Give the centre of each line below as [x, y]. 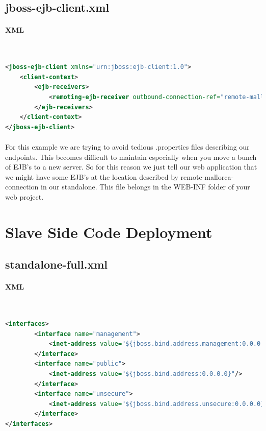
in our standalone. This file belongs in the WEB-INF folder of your [145, 187]
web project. [24, 196]
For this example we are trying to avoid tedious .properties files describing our [127, 146]
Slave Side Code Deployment [109, 232]
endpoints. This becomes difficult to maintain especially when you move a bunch [131, 157]
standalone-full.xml [56, 264]
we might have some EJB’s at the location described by [92, 176]
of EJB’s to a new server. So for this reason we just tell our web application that [131, 167]
